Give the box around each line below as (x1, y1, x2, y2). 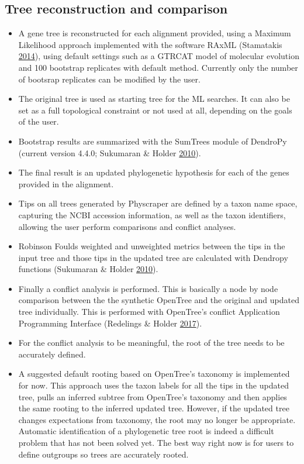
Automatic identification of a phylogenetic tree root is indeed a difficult (18, 425, 274, 437)
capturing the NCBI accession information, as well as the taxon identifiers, (18, 208, 286, 221)
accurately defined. (18, 348, 86, 360)
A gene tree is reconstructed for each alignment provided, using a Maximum (18, 27, 291, 39)
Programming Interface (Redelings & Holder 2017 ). (18, 317, 202, 329)
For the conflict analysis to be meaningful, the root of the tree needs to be (18, 336, 285, 349)
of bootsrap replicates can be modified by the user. (18, 73, 201, 85)
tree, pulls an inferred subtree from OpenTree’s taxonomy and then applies (18, 390, 287, 403)
